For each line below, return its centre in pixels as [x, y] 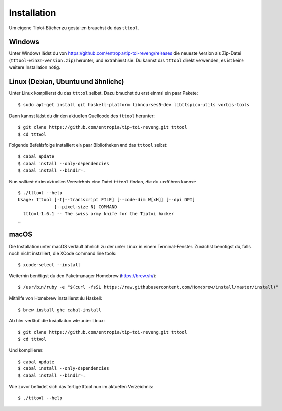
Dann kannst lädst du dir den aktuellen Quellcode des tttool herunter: [82, 116]
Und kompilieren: [26, 350]
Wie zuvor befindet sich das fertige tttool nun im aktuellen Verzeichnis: [81, 386]
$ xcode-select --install [49, 265]
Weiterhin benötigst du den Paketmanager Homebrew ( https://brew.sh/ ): [83, 276]
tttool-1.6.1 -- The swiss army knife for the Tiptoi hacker [99, 214]
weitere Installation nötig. [35, 67]
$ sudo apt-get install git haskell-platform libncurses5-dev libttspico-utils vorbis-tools [134, 105]
